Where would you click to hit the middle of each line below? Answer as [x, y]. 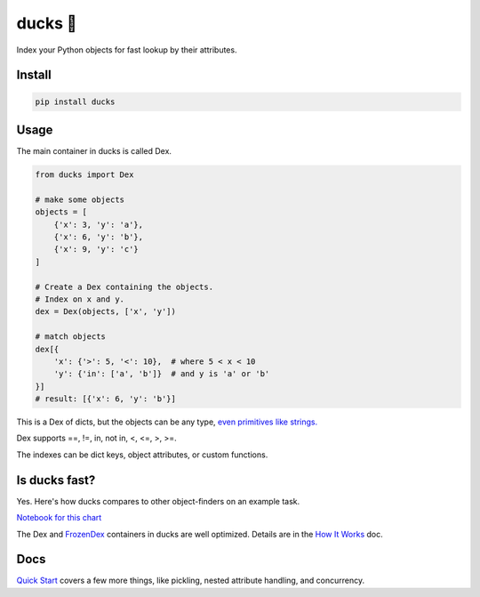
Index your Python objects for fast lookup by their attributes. [127, 50]
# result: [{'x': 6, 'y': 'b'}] [106, 399]
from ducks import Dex [84, 175]
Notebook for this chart [59, 518]
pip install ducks [75, 101]
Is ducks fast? [56, 480]
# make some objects [80, 199]
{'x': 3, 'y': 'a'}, [99, 224]
